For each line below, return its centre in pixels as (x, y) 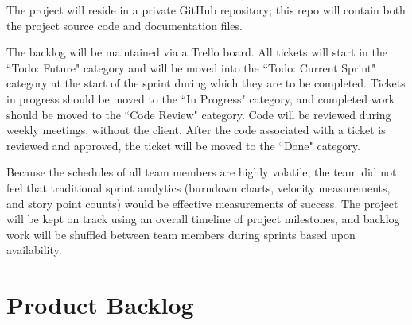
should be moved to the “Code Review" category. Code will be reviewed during (199, 114)
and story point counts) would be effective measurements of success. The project (202, 203)
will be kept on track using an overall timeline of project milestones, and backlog (203, 219)
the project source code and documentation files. (124, 25)
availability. (34, 250)
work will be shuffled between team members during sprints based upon (181, 234)
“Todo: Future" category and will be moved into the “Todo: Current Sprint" (191, 67)
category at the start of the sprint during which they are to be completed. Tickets (206, 83)
